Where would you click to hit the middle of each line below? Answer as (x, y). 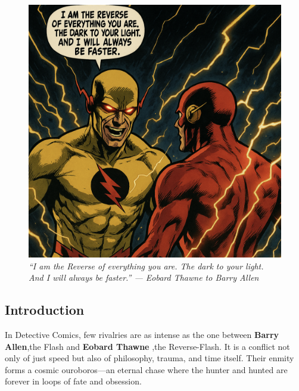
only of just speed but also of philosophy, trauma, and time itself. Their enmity (149, 358)
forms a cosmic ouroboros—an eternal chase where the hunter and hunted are (146, 369)
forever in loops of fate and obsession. (73, 381)
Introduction (45, 310)
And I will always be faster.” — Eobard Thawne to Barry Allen (144, 277)
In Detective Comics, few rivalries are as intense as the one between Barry (142, 334)
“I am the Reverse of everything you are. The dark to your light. (146, 266)
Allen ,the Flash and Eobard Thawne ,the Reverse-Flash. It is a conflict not (147, 346)
